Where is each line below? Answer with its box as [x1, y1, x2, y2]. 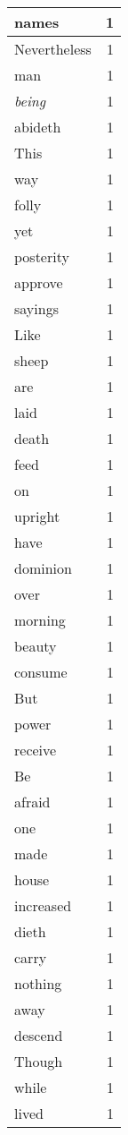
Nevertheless [14, 38, 92, 59]
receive [14, 739, 57, 760]
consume [14, 661, 68, 682]
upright [14, 506, 60, 526]
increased [14, 895, 72, 916]
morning [14, 610, 66, 630]
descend [14, 1025, 63, 1045]
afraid [14, 791, 51, 812]
